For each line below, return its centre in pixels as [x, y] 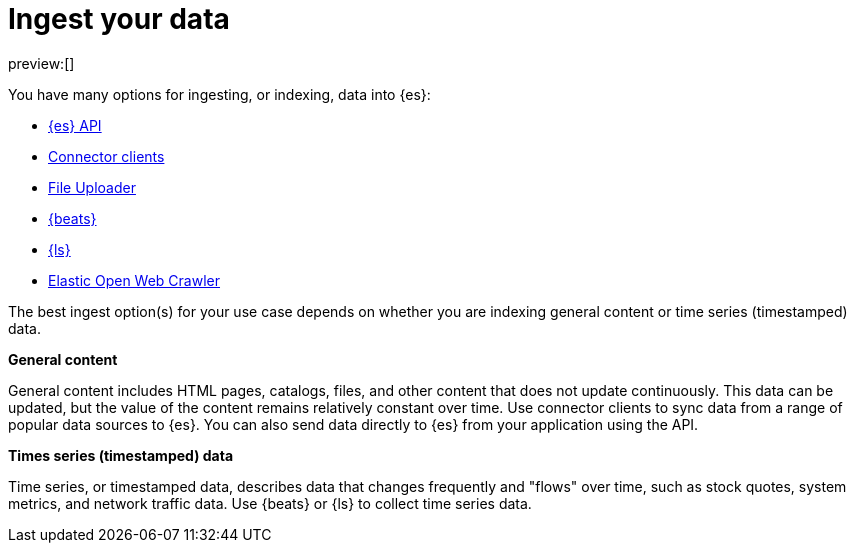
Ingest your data [119, 19]
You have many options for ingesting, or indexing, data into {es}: [219, 94]
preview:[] [41, 63]
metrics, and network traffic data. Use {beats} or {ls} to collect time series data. [270, 503]
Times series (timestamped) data [121, 455]
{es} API [75, 125]
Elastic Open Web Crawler [134, 280]
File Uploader [92, 187]
